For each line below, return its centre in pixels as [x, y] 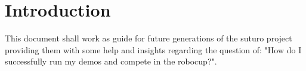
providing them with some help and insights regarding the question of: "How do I [153, 49]
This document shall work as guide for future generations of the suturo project [149, 38]
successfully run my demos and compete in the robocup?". [111, 61]
